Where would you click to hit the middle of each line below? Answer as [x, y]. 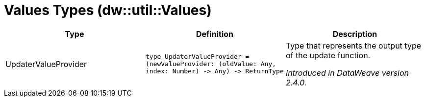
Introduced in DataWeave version [347, 73]
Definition [215, 34]
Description [355, 34]
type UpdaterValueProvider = [197, 57]
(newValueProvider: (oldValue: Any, [211, 64]
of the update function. [328, 55]
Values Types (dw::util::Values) [108, 10]
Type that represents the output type [353, 45]
